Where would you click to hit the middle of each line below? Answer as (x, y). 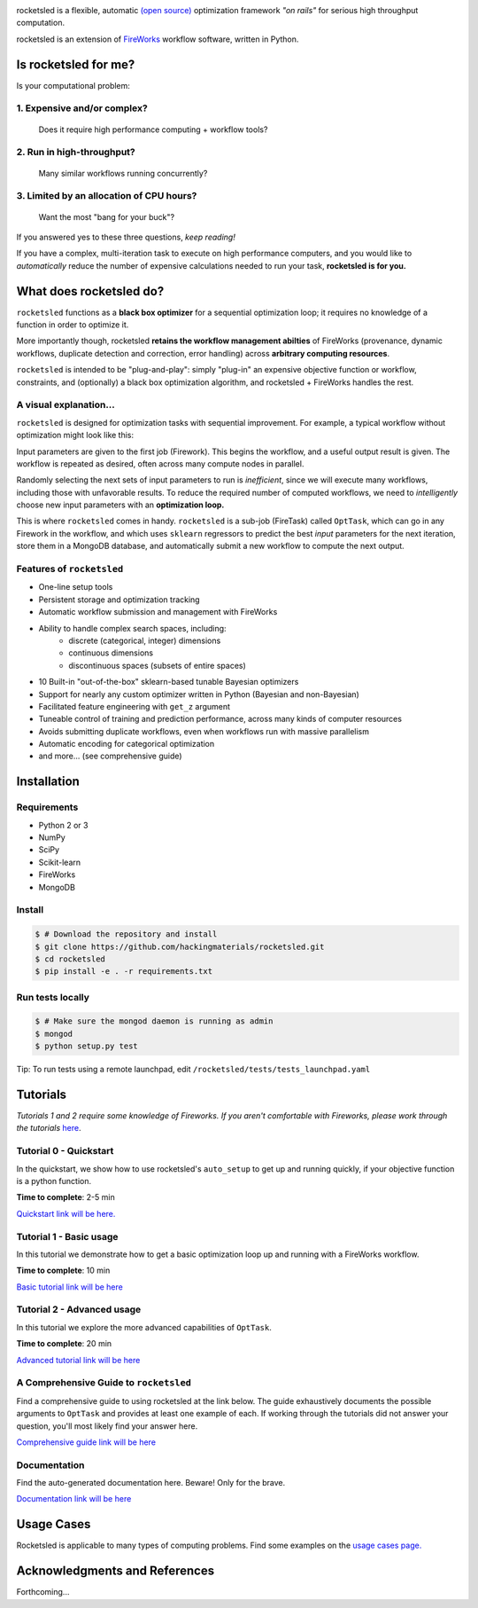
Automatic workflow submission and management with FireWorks (158, 612)
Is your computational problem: (73, 85)
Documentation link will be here (74, 1499)
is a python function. (54, 1181)
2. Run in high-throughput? (76, 153)
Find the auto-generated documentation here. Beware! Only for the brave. (151, 1483)
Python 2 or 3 (63, 825)
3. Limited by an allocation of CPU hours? (107, 196)
